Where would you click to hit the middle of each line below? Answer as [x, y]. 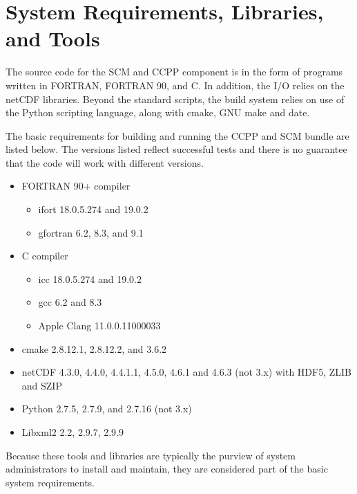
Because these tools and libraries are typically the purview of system [151, 455]
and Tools [53, 38]
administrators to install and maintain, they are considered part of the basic [167, 469]
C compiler [45, 256]
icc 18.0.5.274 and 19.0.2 [90, 278]
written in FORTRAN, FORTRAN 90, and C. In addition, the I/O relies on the [175, 85]
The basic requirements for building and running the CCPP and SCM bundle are [177, 135]
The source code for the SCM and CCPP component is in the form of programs [174, 72]
